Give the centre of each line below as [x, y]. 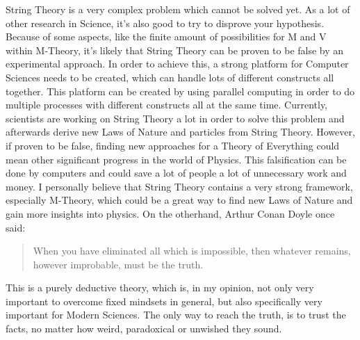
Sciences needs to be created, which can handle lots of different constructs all [170, 77]
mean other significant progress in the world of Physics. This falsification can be [176, 159]
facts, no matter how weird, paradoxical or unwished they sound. [144, 329]
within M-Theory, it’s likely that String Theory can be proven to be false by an [175, 50]
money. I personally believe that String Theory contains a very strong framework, [179, 186]
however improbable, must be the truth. [118, 264]
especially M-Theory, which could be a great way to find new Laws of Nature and [179, 200]
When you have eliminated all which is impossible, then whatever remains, [192, 251]
